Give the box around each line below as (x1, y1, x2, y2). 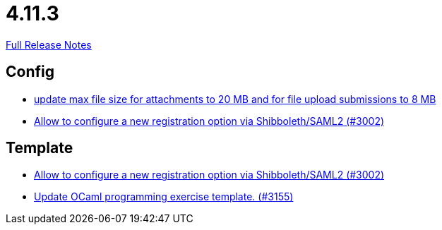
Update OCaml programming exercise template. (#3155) (34, 190, 294, 203)
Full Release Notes (6, 38, 92, 51)
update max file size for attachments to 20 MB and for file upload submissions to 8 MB (34, 92, 436, 105)
